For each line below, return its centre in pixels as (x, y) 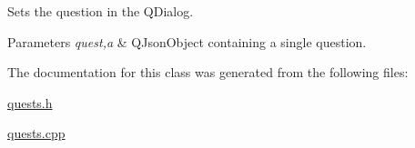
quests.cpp (36, 133)
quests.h (30, 102)
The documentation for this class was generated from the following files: (208, 72)
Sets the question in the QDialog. (101, 11)
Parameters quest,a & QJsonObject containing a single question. (187, 41)
